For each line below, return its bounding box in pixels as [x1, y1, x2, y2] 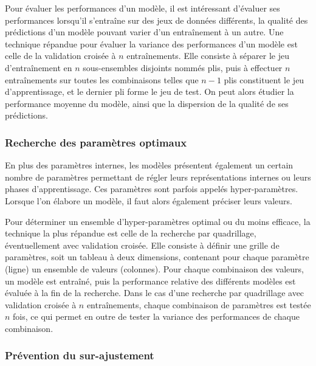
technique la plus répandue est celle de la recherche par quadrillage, [5, 227, 256, 240]
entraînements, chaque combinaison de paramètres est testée [86, 298, 311, 311]
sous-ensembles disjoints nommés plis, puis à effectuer [83, 61, 283, 74]
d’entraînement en [5, 61, 72, 74]
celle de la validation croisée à [5, 49, 116, 62]
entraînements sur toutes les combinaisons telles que [5, 73, 199, 86]
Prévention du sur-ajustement [5, 348, 154, 363]
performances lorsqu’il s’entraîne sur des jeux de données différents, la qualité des [5, 13, 308, 26]
